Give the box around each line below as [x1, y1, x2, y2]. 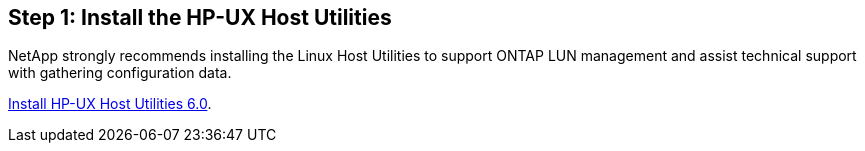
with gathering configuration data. [8, 64, 232, 82]
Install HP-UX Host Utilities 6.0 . [8, 95, 212, 113]
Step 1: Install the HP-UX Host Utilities [8, 5, 392, 30]
